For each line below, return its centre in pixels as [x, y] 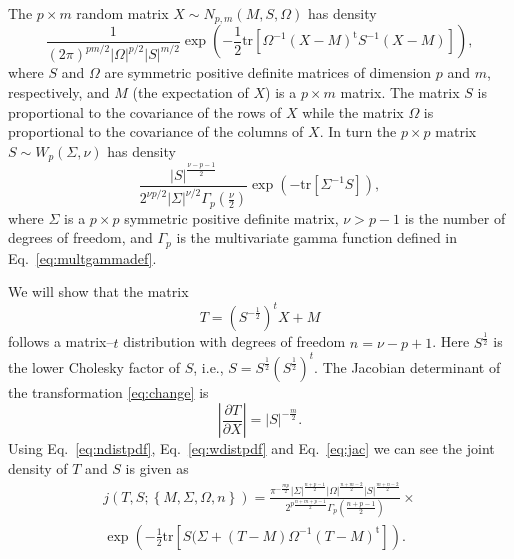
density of [38, 467]
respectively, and [59, 91]
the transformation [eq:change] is [108, 391]
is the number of [455, 217]
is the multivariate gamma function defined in [317, 237]
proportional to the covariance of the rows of [145, 111]
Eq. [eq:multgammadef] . [82, 257]
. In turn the [358, 131]
